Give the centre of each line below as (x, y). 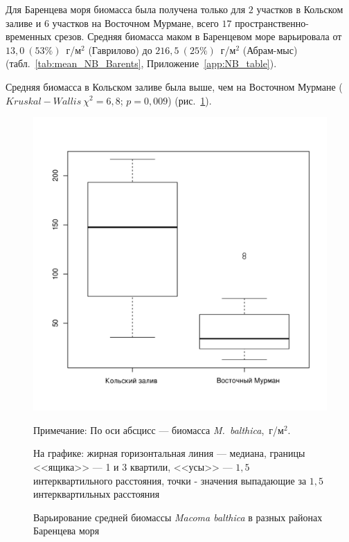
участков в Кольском (300, 9)
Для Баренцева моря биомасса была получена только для (126, 9)
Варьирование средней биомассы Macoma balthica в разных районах (178, 517)
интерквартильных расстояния (97, 494)
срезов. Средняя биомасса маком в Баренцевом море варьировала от (198, 36)
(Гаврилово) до (120, 49)
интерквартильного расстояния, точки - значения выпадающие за (170, 480)
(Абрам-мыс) (270, 49)
